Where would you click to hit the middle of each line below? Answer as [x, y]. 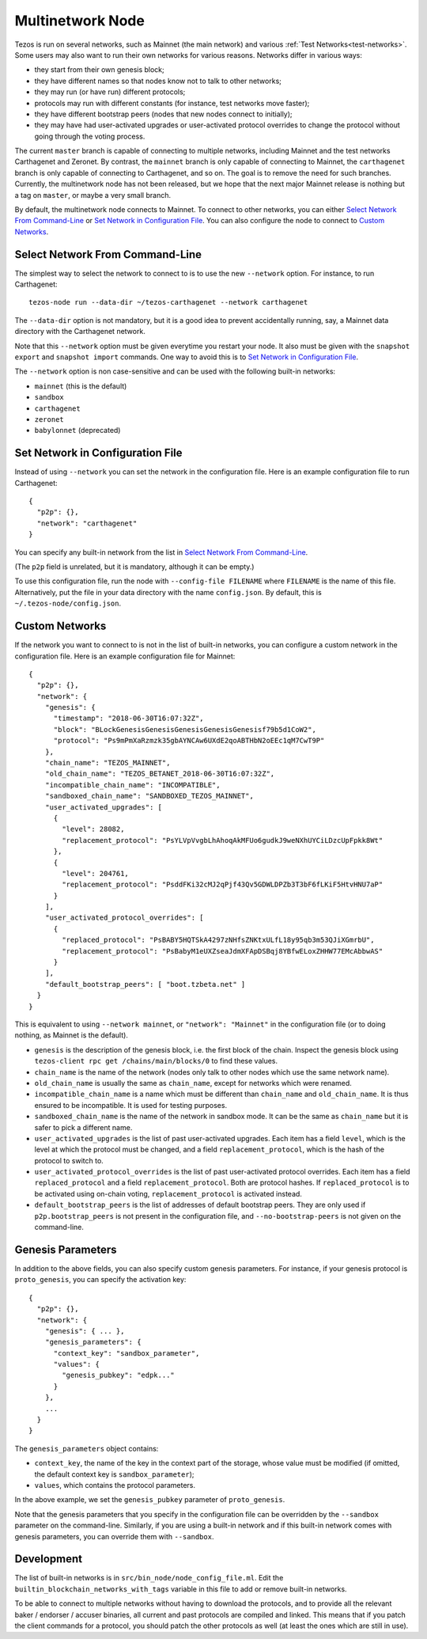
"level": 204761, [96, 873]
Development [49, 1559]
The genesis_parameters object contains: [87, 1448]
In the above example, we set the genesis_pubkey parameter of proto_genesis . [150, 1500]
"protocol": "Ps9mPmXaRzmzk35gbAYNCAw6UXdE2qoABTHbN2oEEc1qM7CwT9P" [189, 741]
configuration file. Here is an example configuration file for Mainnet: [125, 656]
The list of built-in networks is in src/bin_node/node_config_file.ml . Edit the [149, 1578]
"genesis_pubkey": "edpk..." [119, 1375]
